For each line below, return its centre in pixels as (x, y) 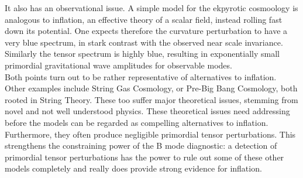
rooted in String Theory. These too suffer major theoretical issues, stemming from (151, 99)
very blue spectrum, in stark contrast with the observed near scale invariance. (144, 42)
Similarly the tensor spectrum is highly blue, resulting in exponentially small (142, 54)
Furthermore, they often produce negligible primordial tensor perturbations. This (150, 134)
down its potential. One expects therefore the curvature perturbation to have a (146, 31)
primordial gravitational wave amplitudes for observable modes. (118, 65)
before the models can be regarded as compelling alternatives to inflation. (137, 122)
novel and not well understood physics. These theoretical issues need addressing (147, 111)
